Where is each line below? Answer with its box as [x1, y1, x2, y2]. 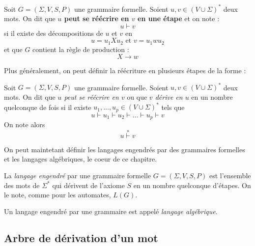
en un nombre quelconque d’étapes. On [133, 180, 251, 190]
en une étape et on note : [138, 13, 220, 24]
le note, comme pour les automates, [4, 190, 111, 200]
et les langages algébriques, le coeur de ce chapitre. [4, 154, 157, 164]
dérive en [155, 92, 183, 102]
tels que [161, 102, 185, 112]
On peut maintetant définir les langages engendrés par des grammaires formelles [4, 144, 245, 154]
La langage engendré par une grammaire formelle [4, 170, 151, 181]
